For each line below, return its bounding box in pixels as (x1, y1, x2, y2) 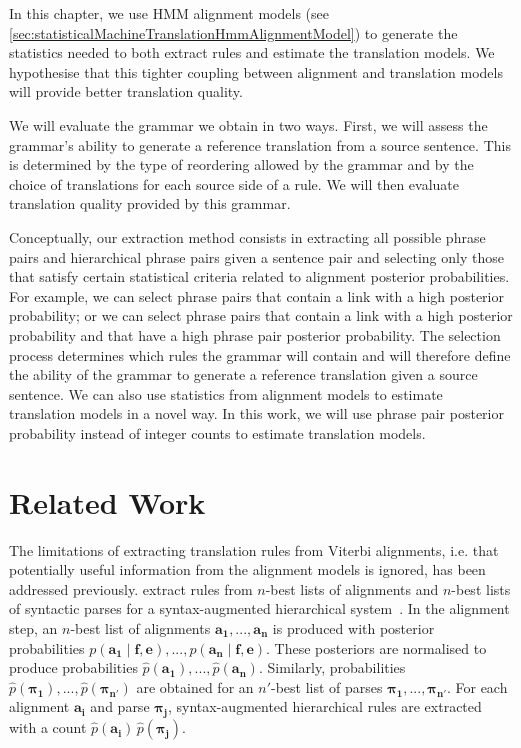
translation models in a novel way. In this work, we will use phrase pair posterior (9, 403, 504, 424)
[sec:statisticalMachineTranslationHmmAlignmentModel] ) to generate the (9, 22, 458, 43)
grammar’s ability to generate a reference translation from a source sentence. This (9, 134, 511, 155)
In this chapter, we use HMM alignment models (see (9, 3, 329, 23)
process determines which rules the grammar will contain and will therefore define (9, 344, 511, 365)
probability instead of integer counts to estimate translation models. (9, 422, 426, 443)
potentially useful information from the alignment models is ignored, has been (9, 559, 486, 580)
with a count (9, 717, 87, 738)
